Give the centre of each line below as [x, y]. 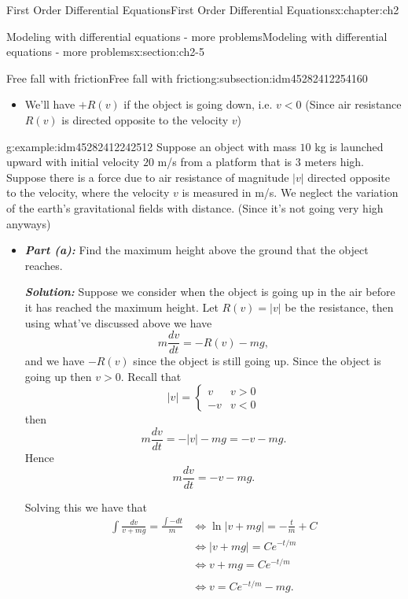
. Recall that [151, 376]
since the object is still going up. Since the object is [257, 361]
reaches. [44, 265]
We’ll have [50, 104]
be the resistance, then [339, 307]
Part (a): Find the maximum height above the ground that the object [197, 250]
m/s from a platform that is [225, 162]
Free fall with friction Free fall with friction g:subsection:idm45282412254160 [187, 78]
